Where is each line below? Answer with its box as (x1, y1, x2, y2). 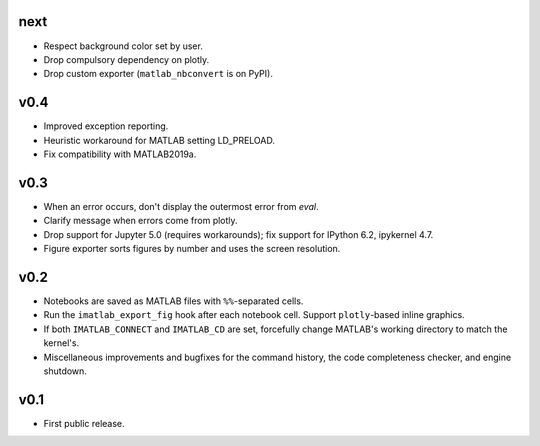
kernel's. (43, 337, 80, 349)
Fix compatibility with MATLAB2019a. (43, 148, 197, 160)
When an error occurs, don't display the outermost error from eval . (43, 200, 319, 212)
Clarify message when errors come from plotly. (43, 215, 239, 227)
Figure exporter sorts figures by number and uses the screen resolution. (43, 243, 341, 255)
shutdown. (43, 365, 87, 377)
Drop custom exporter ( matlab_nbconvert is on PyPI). (43, 68, 274, 80)
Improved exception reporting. (43, 120, 169, 132)
